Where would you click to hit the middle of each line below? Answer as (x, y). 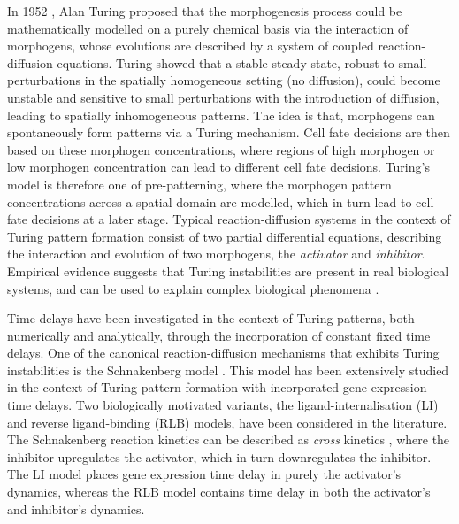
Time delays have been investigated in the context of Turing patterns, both (211, 318)
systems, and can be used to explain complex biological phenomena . (193, 288)
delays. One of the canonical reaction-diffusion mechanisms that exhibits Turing (223, 353)
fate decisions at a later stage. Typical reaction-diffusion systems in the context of (229, 219)
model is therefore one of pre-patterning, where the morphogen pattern (199, 184)
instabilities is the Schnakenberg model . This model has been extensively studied (228, 370)
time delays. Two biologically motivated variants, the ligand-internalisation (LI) (223, 405)
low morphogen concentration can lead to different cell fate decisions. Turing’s (218, 167)
